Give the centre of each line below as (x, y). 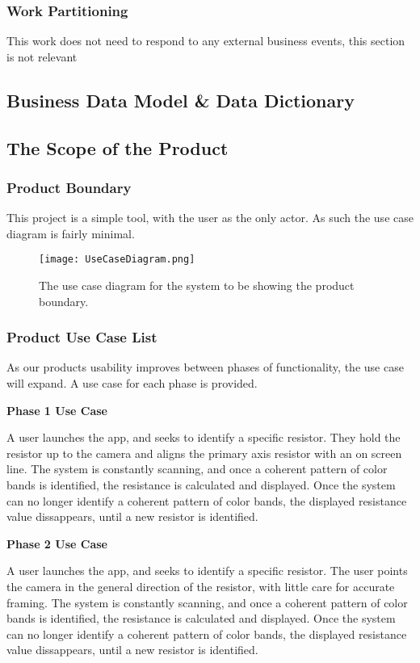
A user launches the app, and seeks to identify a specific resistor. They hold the (204, 437)
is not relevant (42, 56)
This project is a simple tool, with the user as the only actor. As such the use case (210, 218)
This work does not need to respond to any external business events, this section (206, 41)
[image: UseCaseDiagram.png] (117, 260)
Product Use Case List (82, 337)
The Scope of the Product (118, 147)
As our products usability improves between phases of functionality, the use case (205, 367)
